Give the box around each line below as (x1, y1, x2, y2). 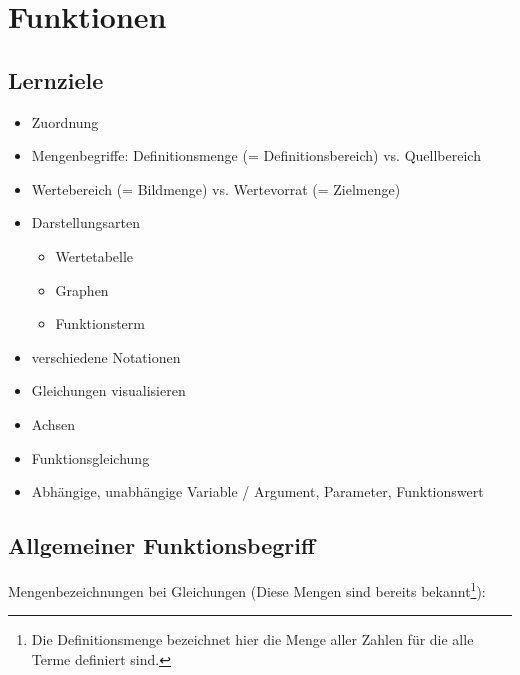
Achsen (31, 413, 76, 434)
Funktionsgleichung (31, 447, 150, 468)
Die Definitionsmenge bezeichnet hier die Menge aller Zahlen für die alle (31, 629, 474, 650)
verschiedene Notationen (31, 346, 181, 367)
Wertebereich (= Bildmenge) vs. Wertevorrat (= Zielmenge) (31, 178, 401, 199)
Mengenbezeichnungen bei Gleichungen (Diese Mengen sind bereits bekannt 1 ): (8, 577, 486, 601)
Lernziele (8, 64, 104, 95)
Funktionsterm (55, 313, 145, 334)
